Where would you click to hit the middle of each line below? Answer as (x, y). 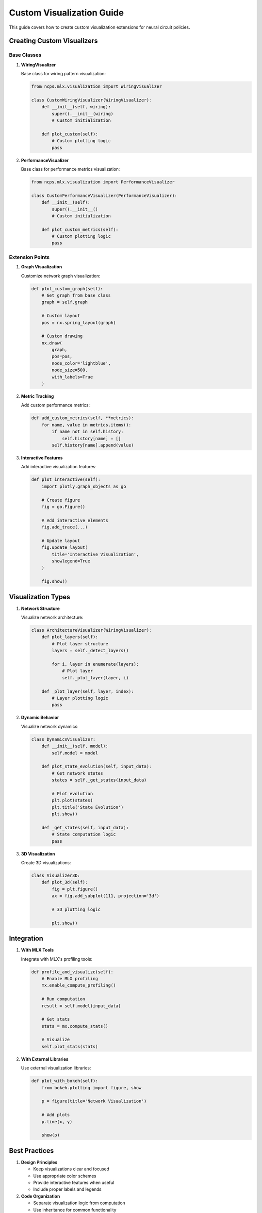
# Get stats (56, 1019)
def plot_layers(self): (70, 637)
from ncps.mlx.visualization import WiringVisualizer (97, 87)
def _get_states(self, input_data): (85, 828)
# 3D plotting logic (76, 909)
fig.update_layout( (65, 548)
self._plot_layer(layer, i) (95, 678)
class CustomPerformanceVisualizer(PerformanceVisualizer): (104, 196)
